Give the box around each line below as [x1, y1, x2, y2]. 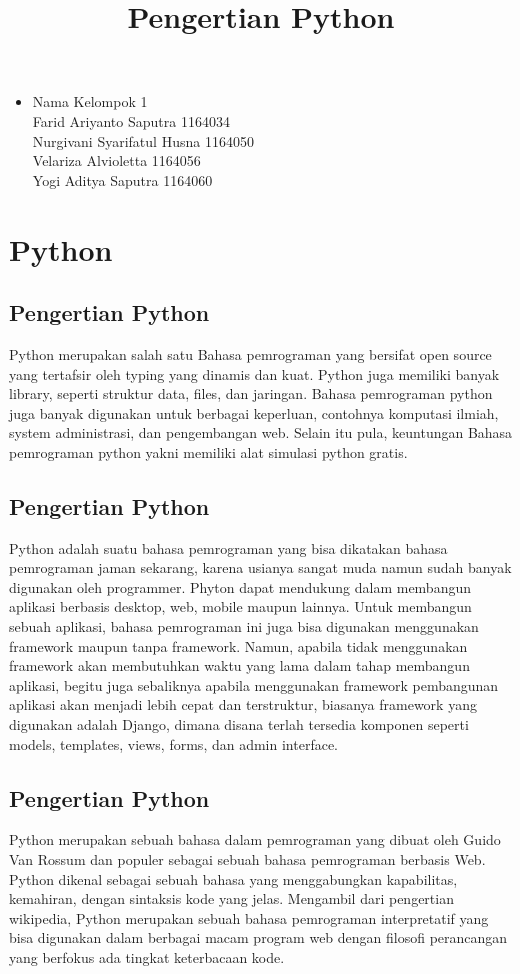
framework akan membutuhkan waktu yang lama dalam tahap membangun [9, 655, 470, 676]
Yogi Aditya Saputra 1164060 [32, 169, 213, 190]
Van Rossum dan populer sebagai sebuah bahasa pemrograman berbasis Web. [9, 849, 486, 870]
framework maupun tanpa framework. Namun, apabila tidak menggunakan [9, 635, 468, 656]
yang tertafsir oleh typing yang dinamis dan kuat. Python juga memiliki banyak [9, 363, 500, 384]
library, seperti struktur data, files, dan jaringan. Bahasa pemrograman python [9, 383, 493, 404]
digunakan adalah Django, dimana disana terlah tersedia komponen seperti [9, 714, 469, 735]
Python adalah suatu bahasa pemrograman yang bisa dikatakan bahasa [9, 537, 448, 558]
